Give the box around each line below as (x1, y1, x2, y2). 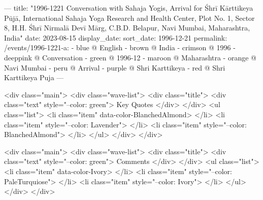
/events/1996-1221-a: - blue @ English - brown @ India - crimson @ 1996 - (4, 42, 236, 53)
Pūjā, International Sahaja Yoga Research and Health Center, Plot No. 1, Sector (4, 12, 255, 23)
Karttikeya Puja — (4, 72, 64, 83)
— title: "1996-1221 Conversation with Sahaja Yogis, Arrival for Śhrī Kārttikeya (4, 3, 253, 13)
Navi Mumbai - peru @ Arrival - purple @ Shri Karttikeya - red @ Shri (4, 62, 225, 73)
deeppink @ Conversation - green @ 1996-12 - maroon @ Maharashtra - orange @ (4, 52, 256, 62)
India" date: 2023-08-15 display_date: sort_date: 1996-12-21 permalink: (4, 32, 227, 43)
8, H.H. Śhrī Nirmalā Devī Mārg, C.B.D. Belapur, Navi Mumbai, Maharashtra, (4, 22, 250, 33)
